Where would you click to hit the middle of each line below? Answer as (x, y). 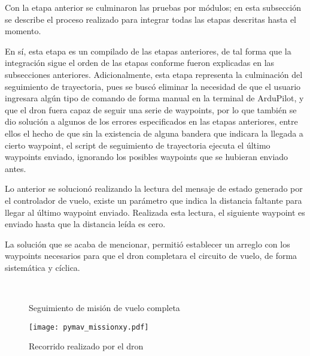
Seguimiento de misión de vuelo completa (104, 308)
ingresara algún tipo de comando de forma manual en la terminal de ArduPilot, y (154, 98)
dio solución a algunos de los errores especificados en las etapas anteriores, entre (151, 121)
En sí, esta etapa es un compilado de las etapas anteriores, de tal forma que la (148, 51)
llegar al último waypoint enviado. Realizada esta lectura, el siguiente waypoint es (155, 212)
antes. (16, 168)
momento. (23, 31)
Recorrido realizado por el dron (86, 346)
